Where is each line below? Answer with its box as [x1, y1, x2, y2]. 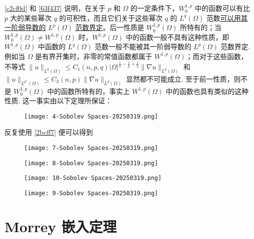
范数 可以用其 [206, 12, 248, 23]
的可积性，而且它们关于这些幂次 [59, 12, 163, 23]
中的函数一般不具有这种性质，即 [126, 31, 229, 42]
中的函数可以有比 [194, 3, 250, 13]
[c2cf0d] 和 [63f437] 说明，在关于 [4, 3, 106, 13]
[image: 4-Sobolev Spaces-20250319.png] [24, 113, 159, 120]
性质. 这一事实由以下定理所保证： [4, 95, 112, 106]
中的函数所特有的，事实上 [47, 86, 130, 96]
